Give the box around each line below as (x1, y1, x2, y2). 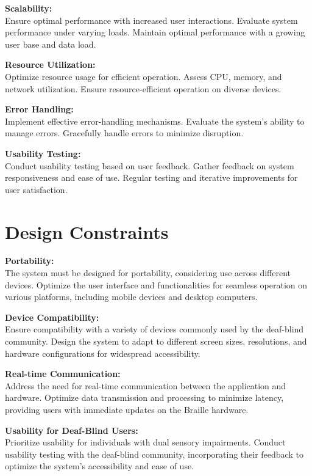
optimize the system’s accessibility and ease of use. (5, 460, 194, 472)
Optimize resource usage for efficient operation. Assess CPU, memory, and (5, 70, 282, 82)
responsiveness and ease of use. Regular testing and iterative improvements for (5, 171, 298, 184)
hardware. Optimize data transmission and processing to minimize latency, (5, 391, 284, 404)
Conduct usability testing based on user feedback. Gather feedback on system (5, 159, 294, 172)
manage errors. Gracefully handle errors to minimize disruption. (5, 126, 244, 139)
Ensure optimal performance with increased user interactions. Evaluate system (5, 13, 298, 26)
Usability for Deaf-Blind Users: (5, 423, 138, 436)
